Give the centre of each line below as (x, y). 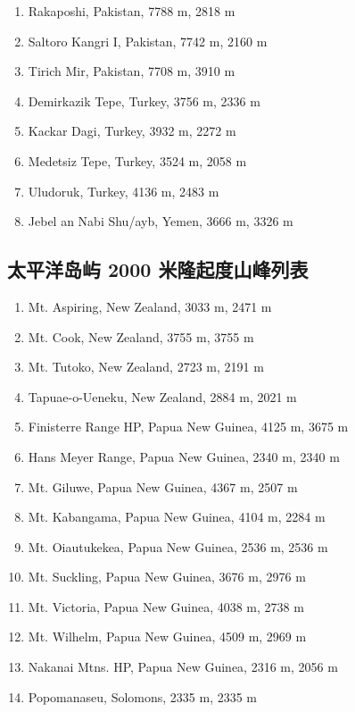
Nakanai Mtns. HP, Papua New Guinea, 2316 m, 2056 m (183, 667)
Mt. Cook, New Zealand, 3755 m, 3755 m (141, 336)
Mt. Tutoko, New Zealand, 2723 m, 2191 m (146, 367)
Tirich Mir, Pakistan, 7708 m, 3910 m (132, 71)
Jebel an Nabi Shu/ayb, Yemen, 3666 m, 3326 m (161, 221)
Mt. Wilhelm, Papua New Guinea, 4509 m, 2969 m (167, 637)
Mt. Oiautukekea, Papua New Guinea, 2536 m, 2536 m (178, 546)
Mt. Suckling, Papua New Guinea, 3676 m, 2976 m (167, 577)
